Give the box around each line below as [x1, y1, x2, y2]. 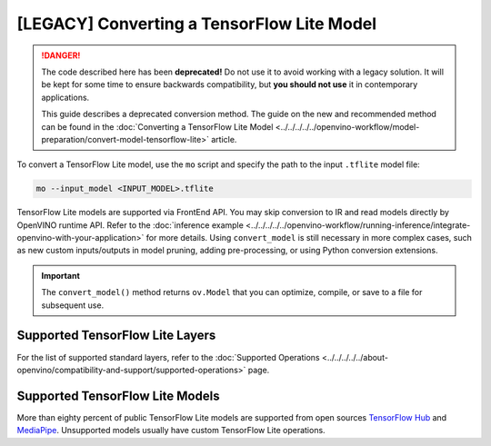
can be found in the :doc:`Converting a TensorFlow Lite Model [41, 121, 274, 132]
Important [41, 270, 81, 281]
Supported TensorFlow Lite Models [16, 388, 220, 403]
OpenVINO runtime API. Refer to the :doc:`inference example [16, 219, 245, 231]
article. [210, 134, 237, 144]
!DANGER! [41, 50, 81, 61]
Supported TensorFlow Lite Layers [16, 328, 216, 343]
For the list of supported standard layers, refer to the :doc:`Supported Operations [16, 352, 320, 362]
